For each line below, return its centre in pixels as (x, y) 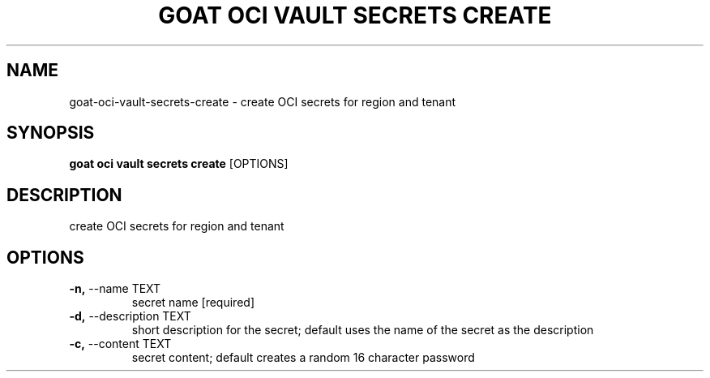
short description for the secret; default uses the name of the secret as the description (363, 330)
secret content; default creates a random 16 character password (303, 358)
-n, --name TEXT (115, 289)
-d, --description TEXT (130, 316)
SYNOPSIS (51, 133)
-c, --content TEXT (120, 344)
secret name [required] (193, 303)
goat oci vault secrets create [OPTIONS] (179, 164)
